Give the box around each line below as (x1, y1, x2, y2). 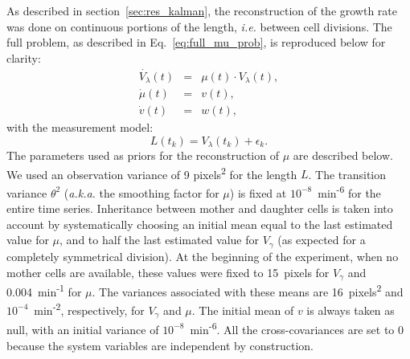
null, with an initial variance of (6, 320, 159, 337)
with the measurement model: (6, 119, 154, 136)
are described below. (293, 147, 393, 164)
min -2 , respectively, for (34, 300, 145, 318)
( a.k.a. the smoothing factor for (64, 184, 219, 201)
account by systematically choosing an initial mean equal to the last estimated (6, 215, 393, 232)
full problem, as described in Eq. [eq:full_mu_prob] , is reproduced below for (6, 34, 386, 51)
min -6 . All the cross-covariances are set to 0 (190, 319, 404, 337)
